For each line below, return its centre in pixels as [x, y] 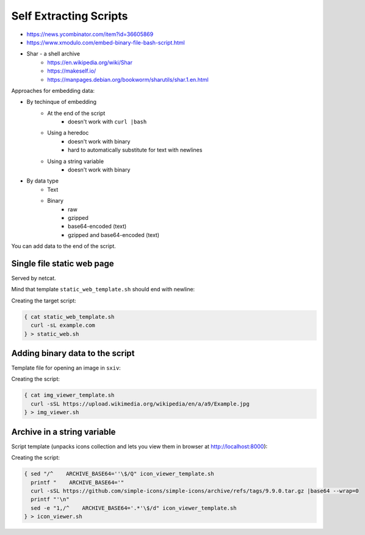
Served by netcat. [34, 278]
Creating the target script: [44, 300]
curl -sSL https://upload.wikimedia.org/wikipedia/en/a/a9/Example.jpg [140, 404]
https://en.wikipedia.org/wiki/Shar [90, 62]
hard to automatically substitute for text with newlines [135, 150]
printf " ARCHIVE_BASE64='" [78, 482]
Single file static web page [63, 264]
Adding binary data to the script [73, 353]
